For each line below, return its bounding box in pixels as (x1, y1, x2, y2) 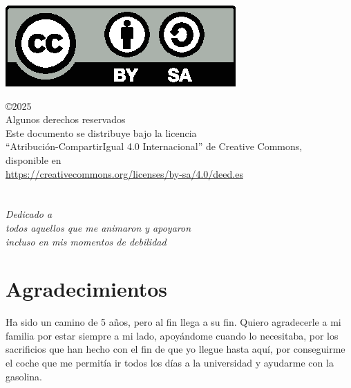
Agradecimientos (6, 275, 168, 303)
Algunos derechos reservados (6, 112, 126, 127)
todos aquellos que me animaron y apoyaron (6, 220, 191, 234)
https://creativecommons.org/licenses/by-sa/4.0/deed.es (6, 166, 243, 181)
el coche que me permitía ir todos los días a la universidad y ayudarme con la (6, 355, 334, 370)
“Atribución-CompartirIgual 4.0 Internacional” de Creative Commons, (6, 139, 303, 154)
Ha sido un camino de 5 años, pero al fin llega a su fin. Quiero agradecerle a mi (6, 315, 341, 329)
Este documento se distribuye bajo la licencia (6, 125, 197, 140)
